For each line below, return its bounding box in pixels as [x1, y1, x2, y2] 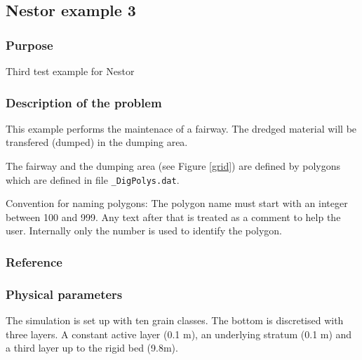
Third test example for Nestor [6, 64, 135, 78]
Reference [6, 253, 62, 270]
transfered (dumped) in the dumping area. [6, 135, 188, 149]
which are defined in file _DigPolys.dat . [6, 172, 180, 187]
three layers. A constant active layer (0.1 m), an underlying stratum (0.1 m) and [6, 326, 352, 341]
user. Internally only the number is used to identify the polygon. [6, 223, 282, 238]
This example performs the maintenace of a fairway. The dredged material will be [6, 121, 357, 135]
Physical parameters [6, 285, 123, 302]
